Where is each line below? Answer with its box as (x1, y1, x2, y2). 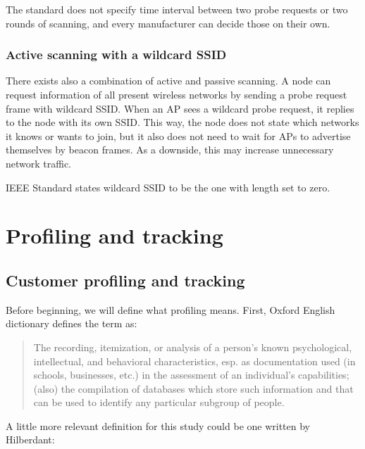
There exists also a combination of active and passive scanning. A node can (6, 73, 331, 88)
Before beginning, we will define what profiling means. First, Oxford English (6, 302, 335, 317)
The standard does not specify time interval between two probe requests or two (6, 2, 348, 16)
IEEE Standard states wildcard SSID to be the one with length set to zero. (6, 179, 330, 194)
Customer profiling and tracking (6, 269, 245, 291)
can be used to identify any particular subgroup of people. (33, 395, 285, 410)
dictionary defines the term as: (6, 316, 137, 331)
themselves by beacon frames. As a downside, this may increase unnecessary (6, 142, 334, 157)
